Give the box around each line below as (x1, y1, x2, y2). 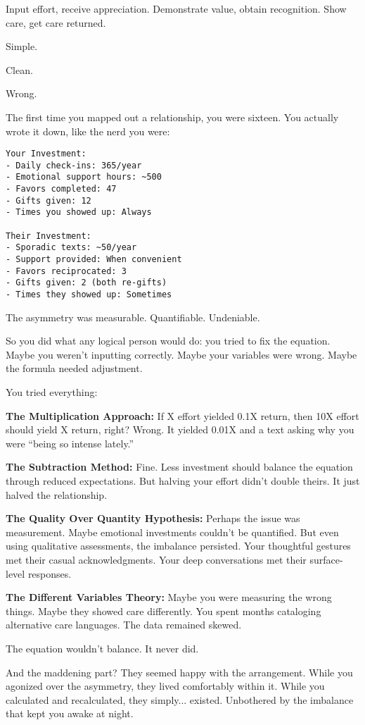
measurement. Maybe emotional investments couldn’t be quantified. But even (6, 524, 339, 539)
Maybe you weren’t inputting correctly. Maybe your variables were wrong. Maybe (6, 347, 357, 361)
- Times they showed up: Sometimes (6, 290, 172, 300)
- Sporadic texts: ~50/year (6, 242, 137, 253)
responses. (27, 566, 72, 581)
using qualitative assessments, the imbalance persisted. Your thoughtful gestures (6, 538, 351, 553)
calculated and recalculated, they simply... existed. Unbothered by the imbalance (6, 692, 354, 707)
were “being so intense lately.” (6, 435, 134, 450)
